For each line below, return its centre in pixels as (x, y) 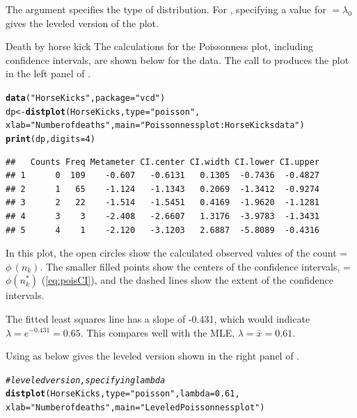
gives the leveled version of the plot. (82, 23)
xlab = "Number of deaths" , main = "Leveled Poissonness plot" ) (135, 408)
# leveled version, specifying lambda (86, 380)
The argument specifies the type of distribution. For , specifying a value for (166, 9)
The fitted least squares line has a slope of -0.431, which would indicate (158, 318)
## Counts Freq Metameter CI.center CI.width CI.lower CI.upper (163, 162)
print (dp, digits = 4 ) (50, 139)
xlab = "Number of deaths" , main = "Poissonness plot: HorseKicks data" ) (155, 126)
